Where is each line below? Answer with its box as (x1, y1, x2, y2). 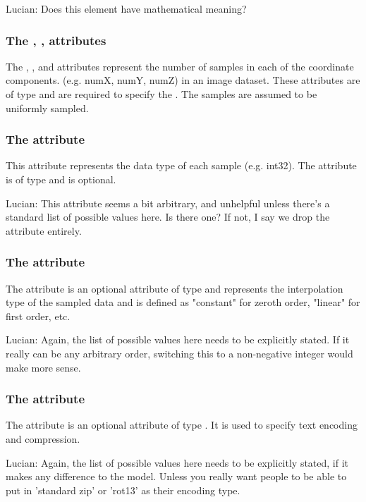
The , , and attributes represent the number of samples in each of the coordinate (6, 59, 354, 73)
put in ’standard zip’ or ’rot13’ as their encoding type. (6, 482, 240, 497)
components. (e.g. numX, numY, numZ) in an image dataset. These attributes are (6, 73, 360, 87)
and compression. (6, 431, 80, 446)
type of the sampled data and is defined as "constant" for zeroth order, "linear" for (6, 295, 360, 310)
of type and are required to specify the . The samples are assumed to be (6, 87, 317, 101)
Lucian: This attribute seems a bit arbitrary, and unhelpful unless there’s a (6, 195, 330, 210)
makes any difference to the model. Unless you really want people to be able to (6, 469, 347, 484)
